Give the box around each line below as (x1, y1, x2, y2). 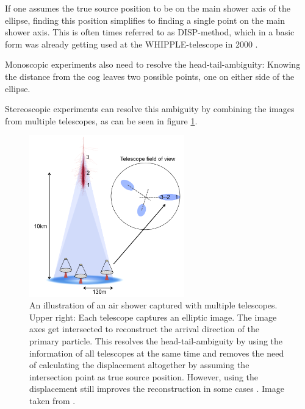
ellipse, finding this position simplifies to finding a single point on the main (5, 13, 285, 26)
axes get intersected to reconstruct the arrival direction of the (29, 322, 259, 335)
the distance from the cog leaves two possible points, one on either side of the (5, 69, 295, 82)
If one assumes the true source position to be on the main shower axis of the (5, 2, 291, 14)
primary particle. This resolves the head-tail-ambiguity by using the (29, 334, 283, 347)
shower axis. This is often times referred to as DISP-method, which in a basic (5, 26, 295, 38)
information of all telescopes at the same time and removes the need (29, 346, 284, 359)
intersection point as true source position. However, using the (29, 370, 259, 383)
